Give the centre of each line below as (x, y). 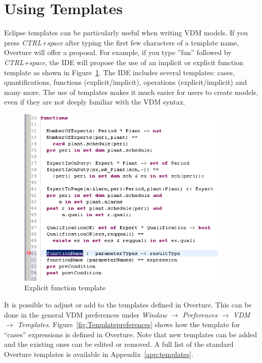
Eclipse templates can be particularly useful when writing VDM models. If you (126, 33)
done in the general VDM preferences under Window (86, 314)
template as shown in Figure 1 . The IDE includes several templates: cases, (119, 72)
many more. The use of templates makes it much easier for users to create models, (131, 92)
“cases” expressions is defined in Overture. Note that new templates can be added (131, 334)
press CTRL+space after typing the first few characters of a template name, (122, 42)
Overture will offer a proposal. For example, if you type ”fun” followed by (118, 52)
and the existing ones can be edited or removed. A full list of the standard (119, 344)
